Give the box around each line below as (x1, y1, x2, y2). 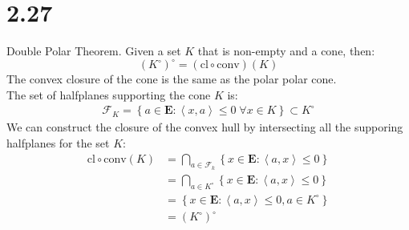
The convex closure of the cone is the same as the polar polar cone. (6, 71, 337, 87)
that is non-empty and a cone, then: (197, 42, 375, 59)
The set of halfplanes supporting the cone (6, 86, 211, 103)
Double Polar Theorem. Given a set (6, 42, 181, 59)
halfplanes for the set (6, 135, 110, 151)
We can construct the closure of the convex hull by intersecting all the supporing (6, 119, 403, 135)
